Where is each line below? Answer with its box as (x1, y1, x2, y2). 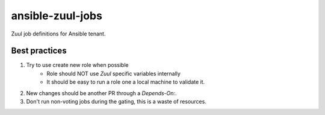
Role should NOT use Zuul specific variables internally (46, 70, 181, 77)
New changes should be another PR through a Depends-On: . (26, 89, 177, 96)
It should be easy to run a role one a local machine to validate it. (46, 78, 205, 85)
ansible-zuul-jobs (11, 9, 102, 22)
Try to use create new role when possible (26, 61, 129, 69)
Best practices (11, 46, 67, 56)
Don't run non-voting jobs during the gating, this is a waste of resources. (26, 98, 207, 105)
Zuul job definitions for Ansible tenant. (11, 30, 106, 37)
